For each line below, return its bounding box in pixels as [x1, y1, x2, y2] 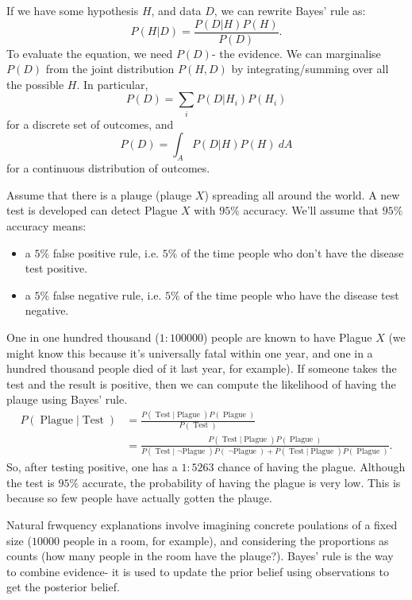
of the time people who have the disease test [183, 286, 399, 303]
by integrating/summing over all [231, 60, 389, 77]
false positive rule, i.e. [52, 244, 159, 261]
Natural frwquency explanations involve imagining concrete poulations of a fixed [6, 516, 398, 532]
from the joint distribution [45, 60, 175, 77]
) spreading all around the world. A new [204, 186, 400, 203]
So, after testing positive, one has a [6, 459, 178, 475]
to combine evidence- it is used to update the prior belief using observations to [6, 563, 389, 579]
